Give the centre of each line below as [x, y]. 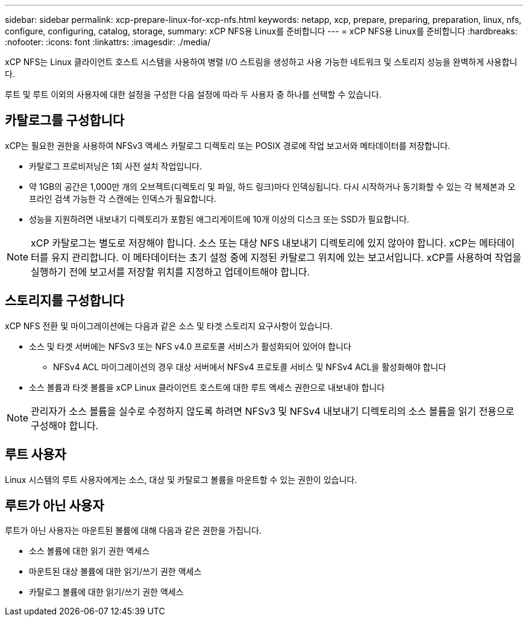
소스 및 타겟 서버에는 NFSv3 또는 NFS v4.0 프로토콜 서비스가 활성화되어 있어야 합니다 [190, 346]
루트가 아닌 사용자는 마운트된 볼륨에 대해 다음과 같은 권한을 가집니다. [133, 531]
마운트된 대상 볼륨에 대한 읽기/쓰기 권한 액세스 [115, 572]
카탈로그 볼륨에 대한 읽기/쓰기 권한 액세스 [106, 592]
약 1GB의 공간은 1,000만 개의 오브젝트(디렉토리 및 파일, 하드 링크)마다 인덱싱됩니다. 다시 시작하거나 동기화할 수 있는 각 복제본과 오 [272, 186]
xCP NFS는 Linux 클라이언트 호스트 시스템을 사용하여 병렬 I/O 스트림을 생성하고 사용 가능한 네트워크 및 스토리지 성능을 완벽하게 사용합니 [261, 62]
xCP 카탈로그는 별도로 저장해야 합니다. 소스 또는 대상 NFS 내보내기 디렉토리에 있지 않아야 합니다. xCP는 [254, 243]
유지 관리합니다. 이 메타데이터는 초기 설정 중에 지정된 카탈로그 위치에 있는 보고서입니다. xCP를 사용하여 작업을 [286, 257]
